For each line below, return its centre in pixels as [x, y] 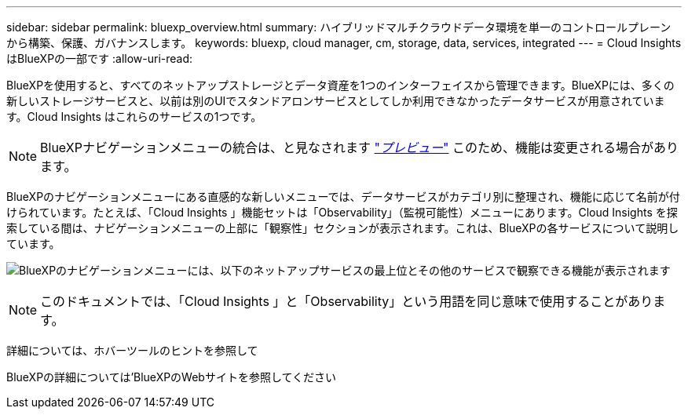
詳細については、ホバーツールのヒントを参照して [132, 350]
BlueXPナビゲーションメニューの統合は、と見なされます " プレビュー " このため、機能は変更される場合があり [360, 147]
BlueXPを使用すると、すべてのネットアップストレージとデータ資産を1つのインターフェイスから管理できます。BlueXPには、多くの [340, 85]
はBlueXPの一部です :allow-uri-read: [100, 58]
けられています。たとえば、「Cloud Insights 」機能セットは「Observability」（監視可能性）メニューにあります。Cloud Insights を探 [342, 212]
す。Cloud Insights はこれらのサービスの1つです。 [134, 116]
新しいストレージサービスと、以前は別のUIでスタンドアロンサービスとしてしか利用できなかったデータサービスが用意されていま [336, 101]
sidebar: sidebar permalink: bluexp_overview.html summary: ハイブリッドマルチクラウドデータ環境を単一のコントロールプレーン [339, 27]
